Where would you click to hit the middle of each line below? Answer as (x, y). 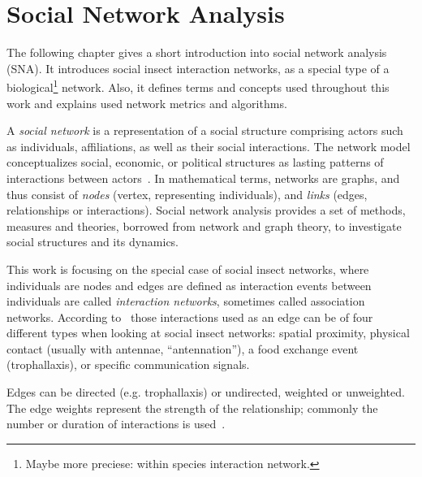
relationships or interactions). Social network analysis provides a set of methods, (206, 210)
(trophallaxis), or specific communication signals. (128, 364)
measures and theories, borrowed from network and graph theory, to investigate (204, 225)
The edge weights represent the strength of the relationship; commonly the (192, 408)
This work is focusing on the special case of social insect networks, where (188, 269)
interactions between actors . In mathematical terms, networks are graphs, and (203, 178)
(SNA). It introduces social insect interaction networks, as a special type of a (198, 68)
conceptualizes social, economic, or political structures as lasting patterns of (195, 162)
